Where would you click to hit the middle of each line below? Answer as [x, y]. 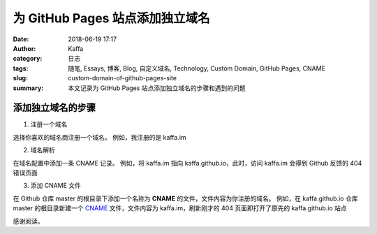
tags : [21, 68]
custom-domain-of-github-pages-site [123, 78]
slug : [20, 78]
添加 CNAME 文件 [56, 186]
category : [28, 59]
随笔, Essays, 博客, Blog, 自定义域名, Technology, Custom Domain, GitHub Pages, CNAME [197, 68]
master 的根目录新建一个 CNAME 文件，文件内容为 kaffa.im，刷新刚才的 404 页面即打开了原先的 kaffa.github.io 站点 [180, 208]
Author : [24, 48]
